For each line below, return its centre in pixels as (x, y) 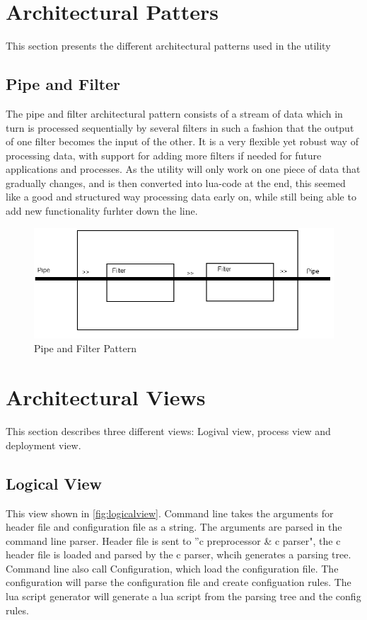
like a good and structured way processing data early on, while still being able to (181, 197)
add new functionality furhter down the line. (102, 211)
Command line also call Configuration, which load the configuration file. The (172, 568)
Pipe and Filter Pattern (85, 348)
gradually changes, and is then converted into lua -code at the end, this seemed (176, 182)
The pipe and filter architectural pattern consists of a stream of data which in (174, 113)
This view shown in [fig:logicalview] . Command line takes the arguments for (170, 513)
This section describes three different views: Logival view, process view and (168, 431)
